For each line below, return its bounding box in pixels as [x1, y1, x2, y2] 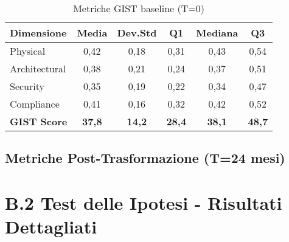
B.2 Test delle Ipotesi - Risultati [5, 190, 282, 215]
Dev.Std [117, 26, 157, 40]
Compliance [10, 97, 60, 111]
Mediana [196, 26, 239, 40]
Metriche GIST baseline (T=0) [73, 1, 204, 15]
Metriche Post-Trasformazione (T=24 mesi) [5, 148, 285, 167]
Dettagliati [5, 214, 97, 239]
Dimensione [10, 26, 67, 40]
